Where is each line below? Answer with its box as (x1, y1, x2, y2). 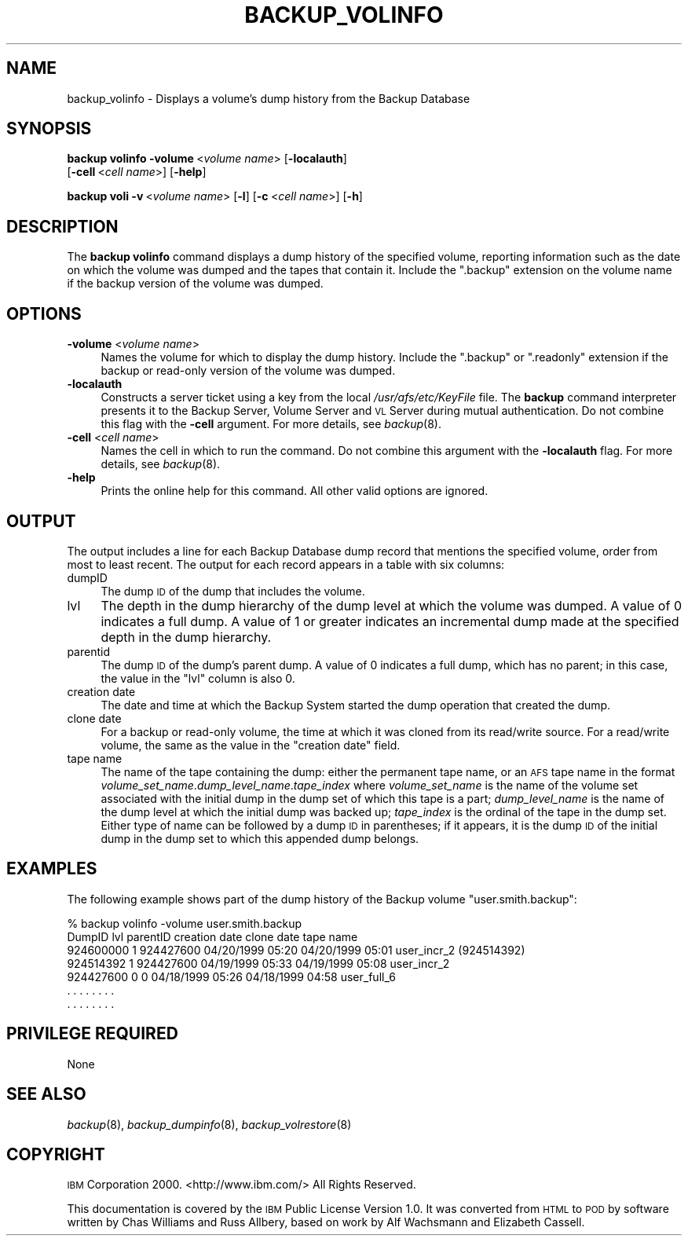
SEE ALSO (6, 1084, 86, 1105)
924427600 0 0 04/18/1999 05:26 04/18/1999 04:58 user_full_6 (67, 969, 396, 984)
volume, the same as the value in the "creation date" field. (101, 738, 401, 752)
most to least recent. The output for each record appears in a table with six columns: (67, 557, 505, 571)
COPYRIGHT (6, 1144, 105, 1164)
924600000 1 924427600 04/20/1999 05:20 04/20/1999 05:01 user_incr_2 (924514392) (67, 943, 525, 957)
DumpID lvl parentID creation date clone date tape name (67, 929, 358, 943)
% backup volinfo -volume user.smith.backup (67, 916, 302, 930)
